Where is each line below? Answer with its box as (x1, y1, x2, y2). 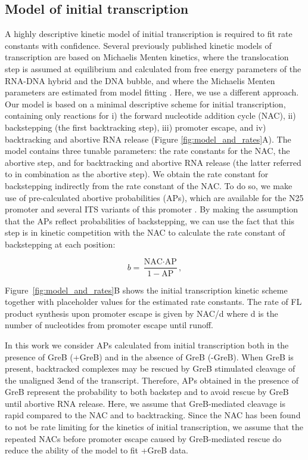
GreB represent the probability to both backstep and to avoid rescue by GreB (5, 385, 289, 398)
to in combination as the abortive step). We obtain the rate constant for (5, 168, 269, 180)
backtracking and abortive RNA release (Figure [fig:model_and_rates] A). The (5, 132, 291, 145)
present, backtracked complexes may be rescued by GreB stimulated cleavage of (5, 362, 295, 375)
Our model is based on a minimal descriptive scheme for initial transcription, (5, 97, 286, 110)
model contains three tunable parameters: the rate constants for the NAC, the (5, 144, 290, 157)
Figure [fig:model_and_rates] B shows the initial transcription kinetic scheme (5, 283, 288, 296)
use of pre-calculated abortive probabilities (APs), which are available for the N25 (5, 191, 304, 203)
